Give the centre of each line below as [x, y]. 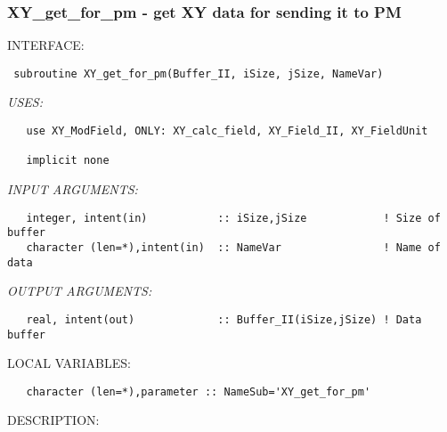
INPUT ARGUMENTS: [73, 189]
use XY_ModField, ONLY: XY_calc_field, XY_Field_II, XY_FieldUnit [227, 131]
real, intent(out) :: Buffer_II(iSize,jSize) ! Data [224, 319]
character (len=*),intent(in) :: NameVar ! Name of [233, 247]
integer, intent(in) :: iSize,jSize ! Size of [233, 218]
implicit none [68, 161]
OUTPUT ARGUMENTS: [80, 291]
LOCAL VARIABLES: [69, 363]
